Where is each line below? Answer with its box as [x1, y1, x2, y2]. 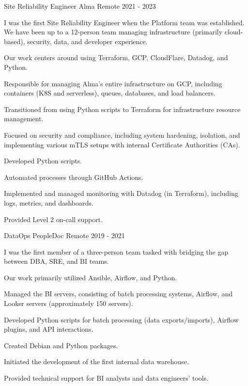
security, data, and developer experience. [27, 36, 148, 46]
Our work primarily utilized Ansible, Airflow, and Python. [4, 272, 177, 282]
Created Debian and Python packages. [4, 340, 118, 350]
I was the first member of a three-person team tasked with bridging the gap [4, 246, 229, 257]
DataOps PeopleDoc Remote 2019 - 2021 [4, 230, 125, 241]
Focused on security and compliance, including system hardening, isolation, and [4, 129, 240, 140]
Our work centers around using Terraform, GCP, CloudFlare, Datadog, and [4, 52, 228, 63]
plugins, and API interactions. [4, 324, 93, 334]
